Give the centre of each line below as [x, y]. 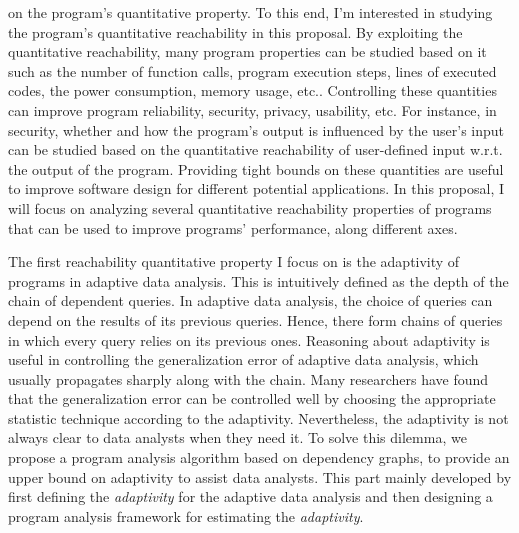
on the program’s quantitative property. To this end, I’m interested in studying [250, 12]
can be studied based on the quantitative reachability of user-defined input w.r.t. [255, 149]
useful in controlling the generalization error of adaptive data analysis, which [243, 359]
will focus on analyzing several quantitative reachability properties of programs [250, 207]
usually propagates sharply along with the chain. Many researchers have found [248, 378]
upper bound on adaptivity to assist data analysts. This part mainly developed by [260, 476]
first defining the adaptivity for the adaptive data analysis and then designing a [250, 496]
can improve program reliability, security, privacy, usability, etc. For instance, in [252, 109]
